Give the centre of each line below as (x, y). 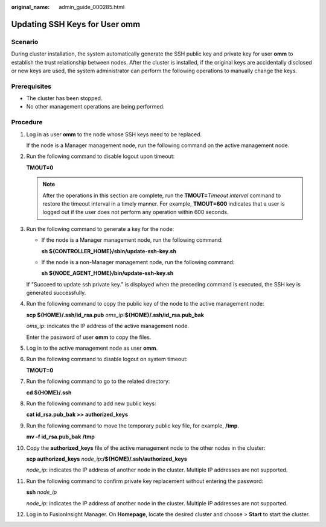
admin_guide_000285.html (92, 7)
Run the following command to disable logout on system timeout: (107, 359)
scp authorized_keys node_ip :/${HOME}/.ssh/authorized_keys (107, 459)
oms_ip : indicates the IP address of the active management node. (108, 326)
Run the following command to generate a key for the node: (100, 229)
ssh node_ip (42, 492)
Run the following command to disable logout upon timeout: (101, 156)
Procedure (27, 122)
